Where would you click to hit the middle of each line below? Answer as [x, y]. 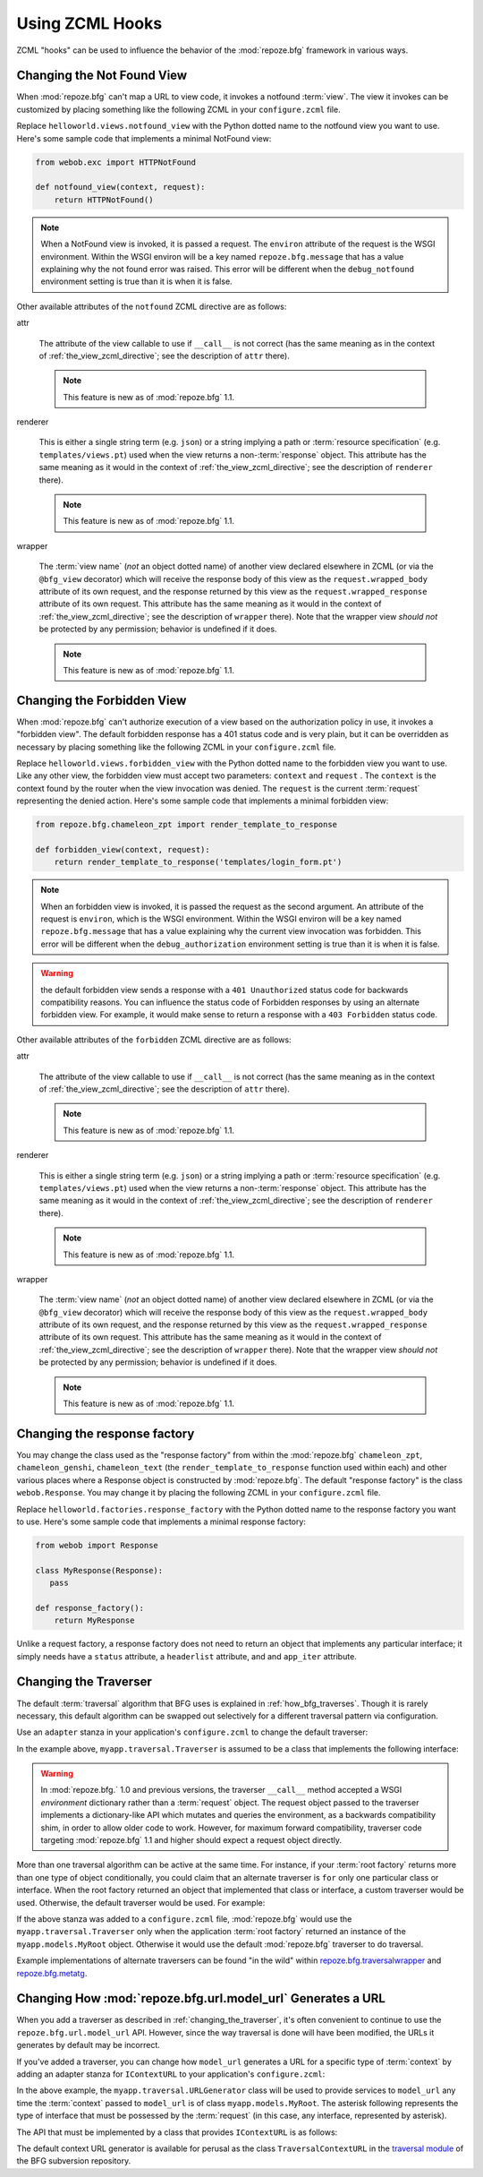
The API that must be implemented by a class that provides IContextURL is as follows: [177, 2132]
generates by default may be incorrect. [89, 2045]
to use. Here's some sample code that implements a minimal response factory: [161, 1521]
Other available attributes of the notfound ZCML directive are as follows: [152, 306]
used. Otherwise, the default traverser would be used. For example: [141, 1902]
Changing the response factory [106, 1433]
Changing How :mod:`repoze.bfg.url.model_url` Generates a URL [201, 1998]
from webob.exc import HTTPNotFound [116, 162]
